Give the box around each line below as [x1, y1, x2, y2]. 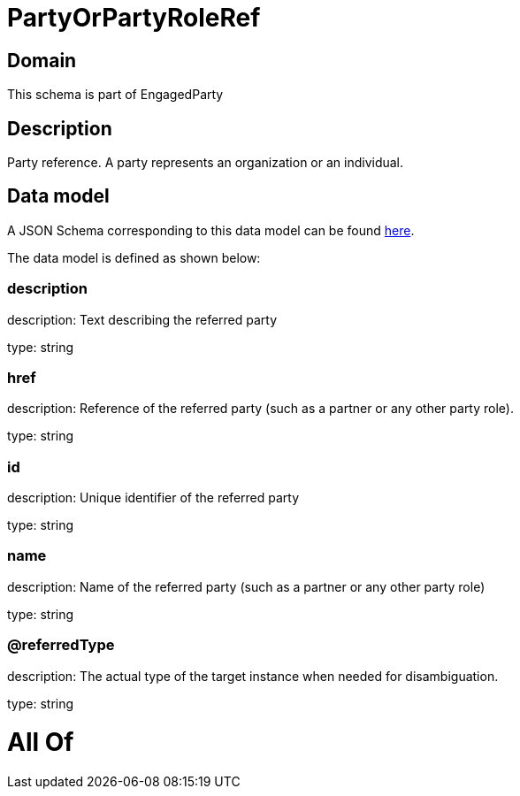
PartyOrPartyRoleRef [7, 3, 261, 33]
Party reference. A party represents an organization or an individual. [7, 155, 404, 171]
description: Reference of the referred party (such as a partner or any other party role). [7, 401, 514, 417]
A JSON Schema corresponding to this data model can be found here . [7, 222, 415, 238]
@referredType [7, 636, 115, 654]
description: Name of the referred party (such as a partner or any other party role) [7, 578, 486, 594]
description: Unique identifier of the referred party [7, 490, 300, 506]
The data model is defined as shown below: [7, 249, 261, 265]
